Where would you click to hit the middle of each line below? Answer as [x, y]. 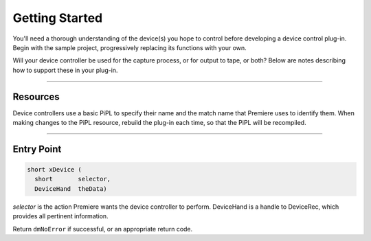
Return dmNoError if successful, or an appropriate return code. [103, 229]
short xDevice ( [55, 170]
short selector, [73, 179]
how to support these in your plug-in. [65, 70]
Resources [36, 96]
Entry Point [37, 149]
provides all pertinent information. [61, 216]
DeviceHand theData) [71, 188]
